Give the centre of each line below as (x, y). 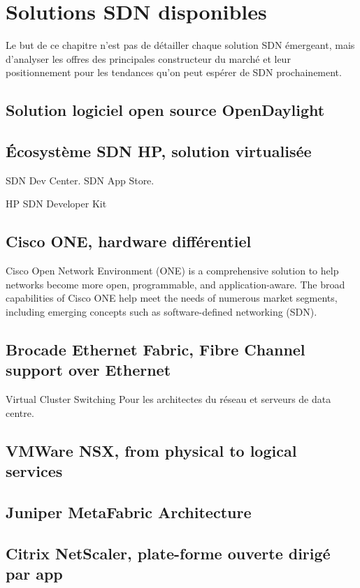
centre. (20, 412)
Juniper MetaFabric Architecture (129, 512)
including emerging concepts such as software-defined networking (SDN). (161, 312)
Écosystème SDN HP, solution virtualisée (159, 151)
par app (34, 574)
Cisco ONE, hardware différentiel (129, 241)
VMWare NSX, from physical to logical (151, 450)
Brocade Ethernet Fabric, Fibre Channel (156, 350)
